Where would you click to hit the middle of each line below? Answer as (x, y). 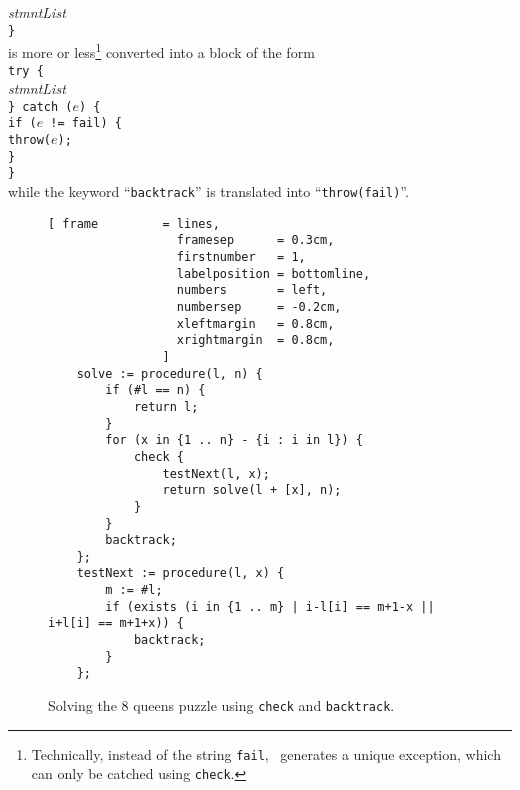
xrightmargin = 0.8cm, (255, 340)
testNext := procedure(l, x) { (180, 573)
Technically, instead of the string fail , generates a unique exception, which (266, 753)
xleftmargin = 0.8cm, (255, 323)
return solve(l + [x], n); (252, 490)
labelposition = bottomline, (273, 273)
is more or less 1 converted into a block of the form (161, 50)
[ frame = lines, (134, 223)
